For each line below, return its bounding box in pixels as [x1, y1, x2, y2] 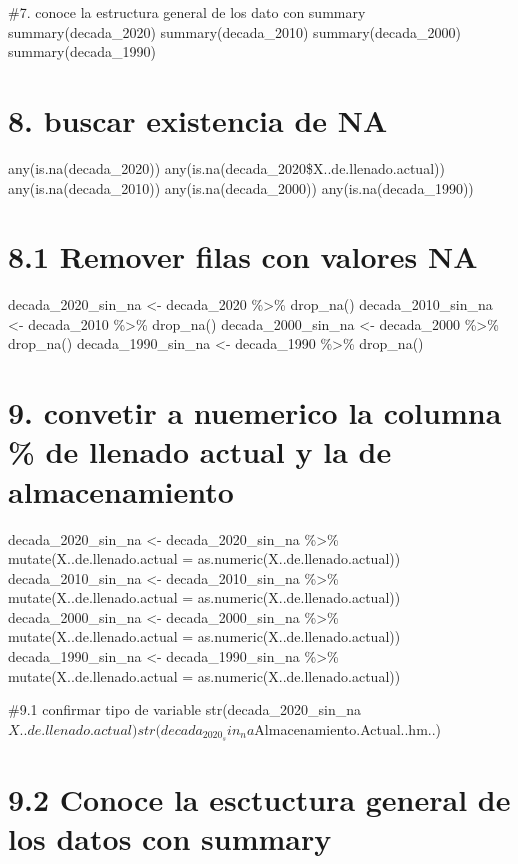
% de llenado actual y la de [8, 431, 392, 472]
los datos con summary [8, 818, 332, 859]
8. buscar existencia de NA [8, 99, 388, 140]
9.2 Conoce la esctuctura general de [8, 778, 511, 819]
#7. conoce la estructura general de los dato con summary [8, 2, 366, 22]
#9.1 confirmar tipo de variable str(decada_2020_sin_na [8, 699, 362, 720]
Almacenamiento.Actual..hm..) [254, 718, 442, 739]
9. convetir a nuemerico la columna [8, 392, 502, 433]
